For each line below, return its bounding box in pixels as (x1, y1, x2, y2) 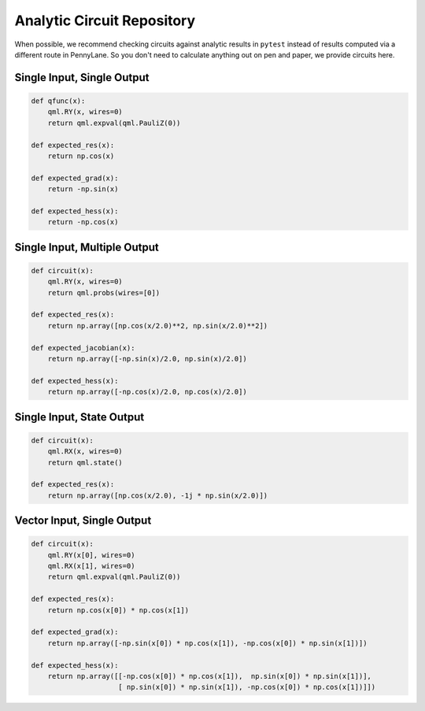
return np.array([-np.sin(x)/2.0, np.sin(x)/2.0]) (47, 354, 247, 363)
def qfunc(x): (31, 96, 86, 106)
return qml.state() (47, 457, 124, 467)
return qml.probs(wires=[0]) (47, 288, 161, 297)
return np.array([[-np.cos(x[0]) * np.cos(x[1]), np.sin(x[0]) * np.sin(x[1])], (47, 672, 371, 680)
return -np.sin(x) (47, 185, 119, 194)
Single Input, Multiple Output (14, 240, 159, 254)
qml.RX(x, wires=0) (47, 447, 124, 456)
